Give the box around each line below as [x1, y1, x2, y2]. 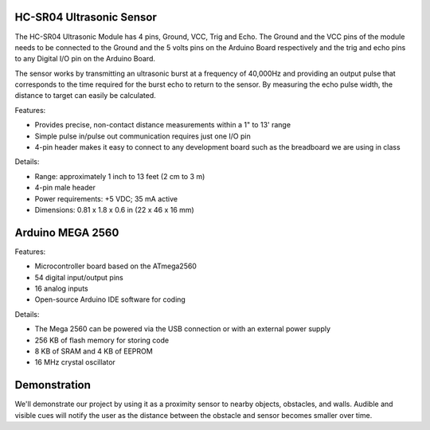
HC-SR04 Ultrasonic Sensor [14, 10, 157, 24]
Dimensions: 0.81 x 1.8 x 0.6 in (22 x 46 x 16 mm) [34, 205, 194, 214]
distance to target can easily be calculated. [14, 91, 157, 100]
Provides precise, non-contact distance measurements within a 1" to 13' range [34, 120, 291, 130]
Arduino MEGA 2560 [14, 225, 119, 239]
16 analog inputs [34, 283, 88, 294]
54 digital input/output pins [34, 272, 123, 282]
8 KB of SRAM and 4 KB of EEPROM [34, 346, 153, 356]
